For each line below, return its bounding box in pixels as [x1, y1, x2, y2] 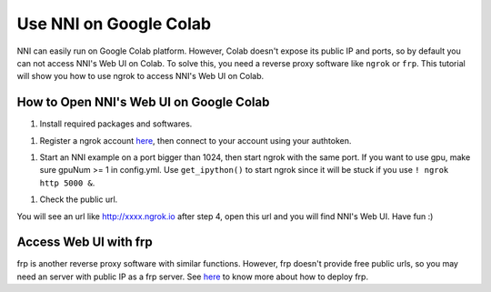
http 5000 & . [39, 177, 95, 188]
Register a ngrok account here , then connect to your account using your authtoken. [39, 135, 352, 146]
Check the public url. [39, 194, 118, 205]
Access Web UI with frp [16, 235, 154, 250]
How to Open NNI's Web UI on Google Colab [16, 95, 270, 110]
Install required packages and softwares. [39, 118, 193, 129]
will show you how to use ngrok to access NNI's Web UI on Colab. [16, 71, 265, 82]
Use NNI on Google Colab [16, 14, 212, 34]
